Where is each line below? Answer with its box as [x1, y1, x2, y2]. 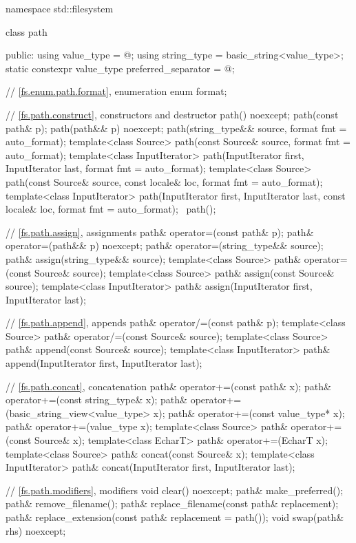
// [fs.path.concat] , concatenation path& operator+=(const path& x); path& [6, 379, 331, 393]
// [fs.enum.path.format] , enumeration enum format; [6, 84, 227, 98]
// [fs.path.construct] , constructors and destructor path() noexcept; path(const [6, 107, 339, 121]
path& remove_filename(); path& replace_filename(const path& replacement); [6, 496, 339, 511]
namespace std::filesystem [6, 1, 114, 15]
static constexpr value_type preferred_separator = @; [6, 61, 235, 75]
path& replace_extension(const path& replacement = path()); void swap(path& [6, 510, 344, 524]
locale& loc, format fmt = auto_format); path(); [6, 202, 216, 216]
